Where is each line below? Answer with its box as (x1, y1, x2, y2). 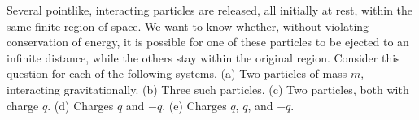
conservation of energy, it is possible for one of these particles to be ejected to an (7, 33, 409, 50)
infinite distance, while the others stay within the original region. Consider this (7, 49, 400, 66)
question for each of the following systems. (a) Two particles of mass (7, 65, 347, 82)
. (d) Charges (47, 96, 114, 114)
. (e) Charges (162, 96, 227, 114)
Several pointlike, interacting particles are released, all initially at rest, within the (7, 2, 413, 18)
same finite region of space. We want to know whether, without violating (7, 17, 369, 34)
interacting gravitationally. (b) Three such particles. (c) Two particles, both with (7, 80, 409, 97)
